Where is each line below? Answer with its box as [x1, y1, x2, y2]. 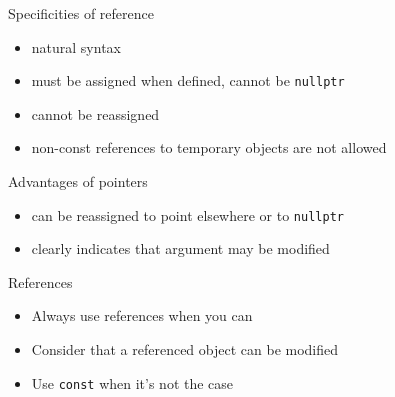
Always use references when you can [31, 305, 253, 326]
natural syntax [31, 36, 121, 57]
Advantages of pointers [8, 171, 148, 192]
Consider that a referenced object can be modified [31, 339, 339, 360]
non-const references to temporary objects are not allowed [31, 137, 387, 158]
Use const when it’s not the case [31, 372, 234, 393]
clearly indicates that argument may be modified [31, 238, 330, 259]
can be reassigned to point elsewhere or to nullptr [31, 204, 344, 225]
